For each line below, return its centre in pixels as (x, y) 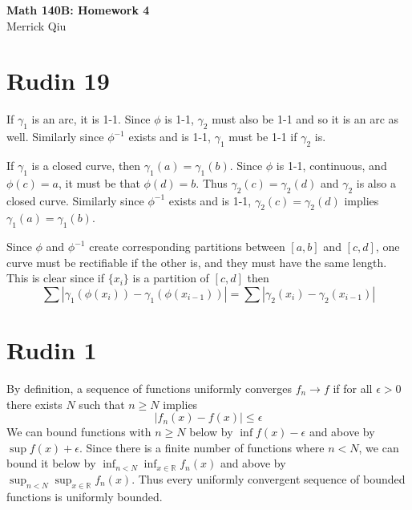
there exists (34, 404)
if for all (353, 388)
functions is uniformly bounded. (85, 496)
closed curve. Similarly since (75, 200)
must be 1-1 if (263, 137)
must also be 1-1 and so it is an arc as (305, 119)
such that (102, 404)
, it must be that (99, 182)
